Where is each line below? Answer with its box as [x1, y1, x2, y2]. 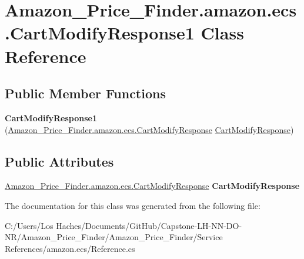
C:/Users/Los [5, 219, 54, 231]
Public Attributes [5, 152, 114, 170]
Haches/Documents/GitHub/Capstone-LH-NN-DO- [56, 219, 242, 231]
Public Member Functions [5, 84, 166, 102]
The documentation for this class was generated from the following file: [5, 199, 260, 211]
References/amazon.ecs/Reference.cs [5, 242, 135, 254]
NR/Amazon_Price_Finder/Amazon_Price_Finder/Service [5, 231, 223, 243]
